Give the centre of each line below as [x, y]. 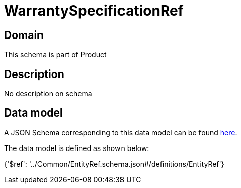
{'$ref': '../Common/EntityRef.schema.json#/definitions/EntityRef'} [114, 164]
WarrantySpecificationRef [94, 11]
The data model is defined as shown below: [77, 148]
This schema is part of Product [55, 55]
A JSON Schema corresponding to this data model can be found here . [121, 132]
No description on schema [48, 94]
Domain [24, 35]
